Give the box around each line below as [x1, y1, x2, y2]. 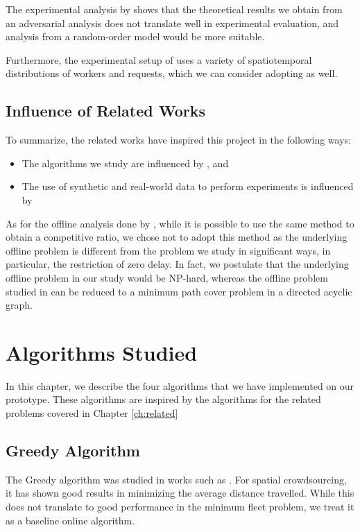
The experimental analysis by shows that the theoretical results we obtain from [6, 2, 343, 16]
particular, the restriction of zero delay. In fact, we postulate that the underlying [6, 257, 349, 271]
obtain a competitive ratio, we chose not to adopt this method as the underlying [6, 230, 348, 244]
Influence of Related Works [6, 100, 206, 121]
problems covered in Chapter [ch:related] [6, 406, 178, 420]
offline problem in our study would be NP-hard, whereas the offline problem [6, 270, 328, 284]
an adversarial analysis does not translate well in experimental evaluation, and [6, 15, 339, 30]
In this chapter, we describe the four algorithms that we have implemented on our [6, 378, 354, 393]
